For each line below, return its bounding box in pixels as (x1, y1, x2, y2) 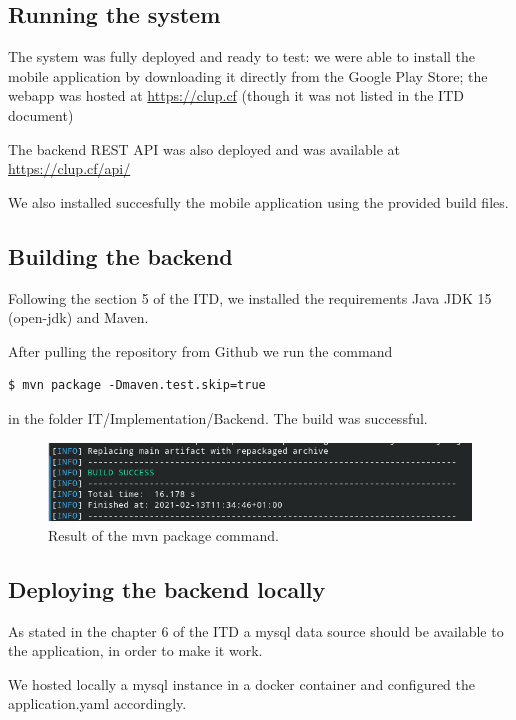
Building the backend (8, 240, 233, 271)
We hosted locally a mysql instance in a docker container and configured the (8, 673, 476, 694)
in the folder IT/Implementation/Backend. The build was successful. (8, 407, 428, 428)
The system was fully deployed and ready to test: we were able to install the (8, 46, 476, 67)
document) (8, 104, 74, 125)
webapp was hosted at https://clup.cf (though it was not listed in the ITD (8, 85, 464, 106)
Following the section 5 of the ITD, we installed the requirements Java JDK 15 (8, 287, 492, 308)
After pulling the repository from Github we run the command (8, 340, 393, 361)
